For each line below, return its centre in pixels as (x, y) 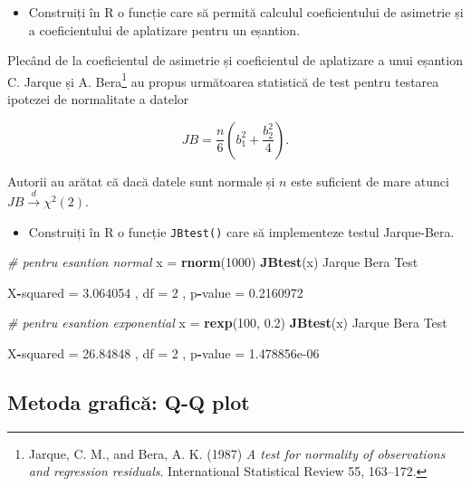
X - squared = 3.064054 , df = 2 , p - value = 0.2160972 (155, 292)
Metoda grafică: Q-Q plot (129, 402)
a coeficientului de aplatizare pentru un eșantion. (164, 29)
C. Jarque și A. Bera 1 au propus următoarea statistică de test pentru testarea (223, 80)
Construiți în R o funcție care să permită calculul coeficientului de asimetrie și (246, 12)
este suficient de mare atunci (370, 181)
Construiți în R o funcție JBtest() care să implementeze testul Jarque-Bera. (241, 231)
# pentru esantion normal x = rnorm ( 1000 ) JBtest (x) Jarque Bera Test (213, 262)
